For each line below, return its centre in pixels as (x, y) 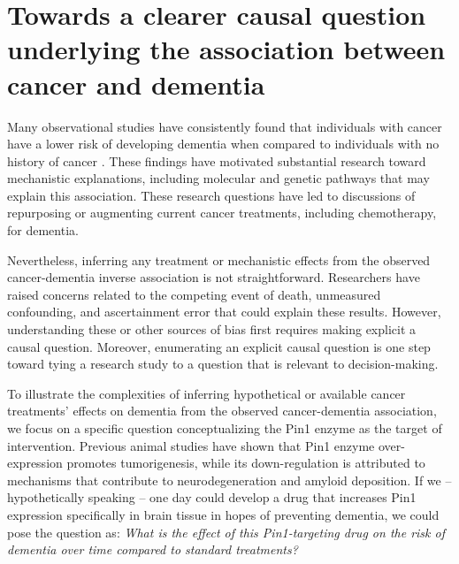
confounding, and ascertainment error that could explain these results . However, (224, 312)
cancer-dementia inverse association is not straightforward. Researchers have (214, 277)
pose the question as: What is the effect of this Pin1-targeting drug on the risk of (226, 532)
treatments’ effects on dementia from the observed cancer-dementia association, (222, 411)
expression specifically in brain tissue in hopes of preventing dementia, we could (223, 514)
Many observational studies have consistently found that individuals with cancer (225, 126)
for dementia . (43, 230)
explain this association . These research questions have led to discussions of (211, 195)
